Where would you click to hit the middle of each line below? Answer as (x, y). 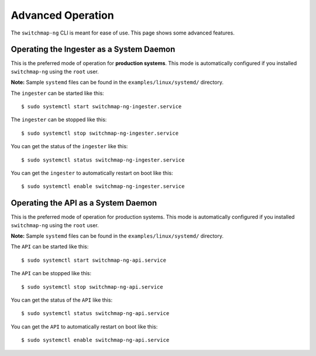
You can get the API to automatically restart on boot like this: (84, 326)
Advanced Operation (62, 15)
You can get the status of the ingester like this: (69, 146)
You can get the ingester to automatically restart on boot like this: (92, 173)
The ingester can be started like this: (58, 93)
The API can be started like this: (50, 247)
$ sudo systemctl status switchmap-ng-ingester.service (103, 160)
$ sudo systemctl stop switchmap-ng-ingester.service (100, 133)
